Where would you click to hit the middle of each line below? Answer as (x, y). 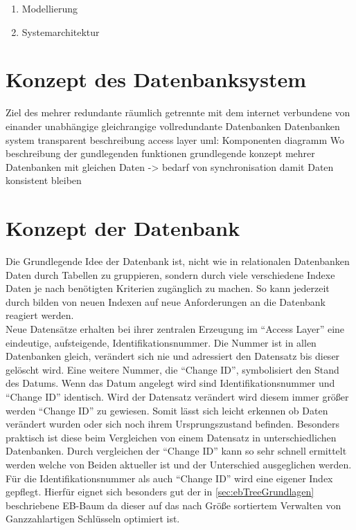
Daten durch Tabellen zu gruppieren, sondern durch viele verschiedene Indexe (170, 274)
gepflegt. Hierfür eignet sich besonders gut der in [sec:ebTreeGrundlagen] (160, 492)
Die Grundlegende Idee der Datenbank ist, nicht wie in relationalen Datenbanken (178, 261)
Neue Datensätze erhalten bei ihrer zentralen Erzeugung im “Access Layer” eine (175, 328)
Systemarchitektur (61, 31)
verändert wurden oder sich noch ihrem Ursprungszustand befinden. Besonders (173, 424)
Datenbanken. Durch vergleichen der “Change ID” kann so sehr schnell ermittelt (176, 451)
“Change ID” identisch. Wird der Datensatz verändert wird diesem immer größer (177, 396)
